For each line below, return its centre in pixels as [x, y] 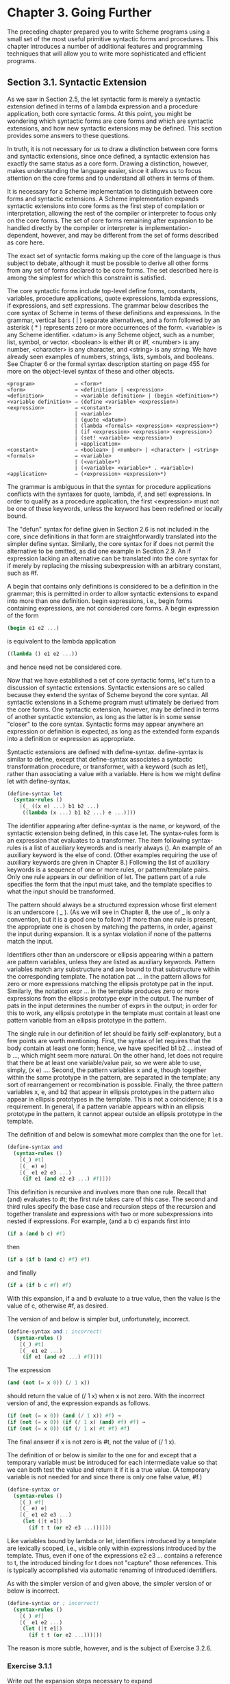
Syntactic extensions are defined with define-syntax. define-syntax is [105, 752]
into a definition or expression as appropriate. [71, 738]
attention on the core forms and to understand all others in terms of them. [111, 178]
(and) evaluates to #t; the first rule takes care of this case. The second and [112, 1199]
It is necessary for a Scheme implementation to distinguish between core [110, 191]
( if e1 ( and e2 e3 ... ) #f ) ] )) [67, 1179]
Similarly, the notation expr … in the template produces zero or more [103, 991]
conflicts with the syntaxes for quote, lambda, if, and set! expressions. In [109, 494]
